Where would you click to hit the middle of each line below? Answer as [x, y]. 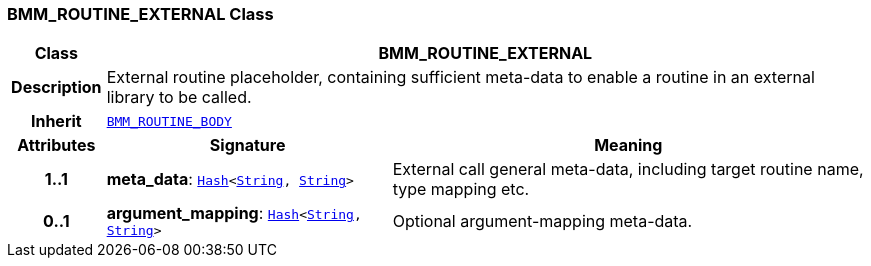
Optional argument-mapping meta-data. [542, 220]
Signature [247, 145]
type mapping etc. [461, 189]
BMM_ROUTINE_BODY [169, 121]
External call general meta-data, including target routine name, [628, 169]
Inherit [56, 121]
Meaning [628, 145]
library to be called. [179, 97]
